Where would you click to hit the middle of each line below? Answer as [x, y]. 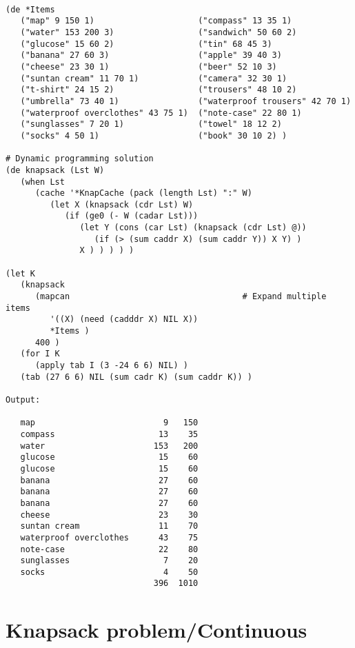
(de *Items [30, 9]
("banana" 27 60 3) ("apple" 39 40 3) [151, 55]
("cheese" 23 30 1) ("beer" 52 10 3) [149, 67]
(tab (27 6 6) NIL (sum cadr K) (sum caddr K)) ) [136, 377]
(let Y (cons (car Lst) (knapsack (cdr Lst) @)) [193, 228]
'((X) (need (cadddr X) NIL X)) [124, 320]
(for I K [40, 354]
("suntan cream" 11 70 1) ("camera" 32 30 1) [154, 78]
